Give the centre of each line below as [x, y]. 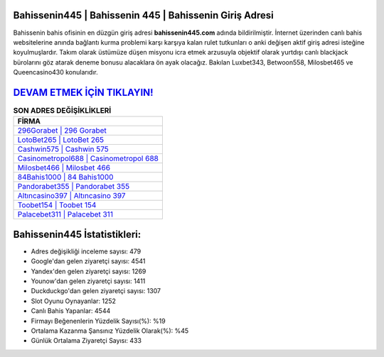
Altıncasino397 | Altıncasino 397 [71, 196]
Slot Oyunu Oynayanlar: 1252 [74, 301]
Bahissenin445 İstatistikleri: [77, 234]
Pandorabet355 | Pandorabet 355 [74, 187]
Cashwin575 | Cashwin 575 [63, 149]
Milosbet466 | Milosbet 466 [64, 168]
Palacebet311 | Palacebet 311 [65, 214]
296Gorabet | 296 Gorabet [62, 131]
